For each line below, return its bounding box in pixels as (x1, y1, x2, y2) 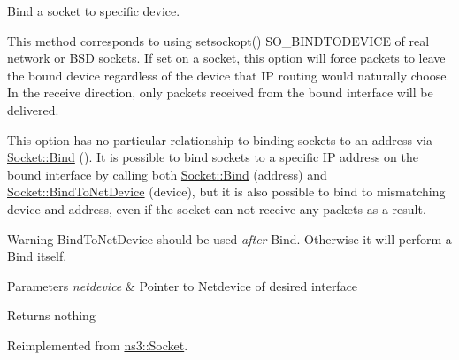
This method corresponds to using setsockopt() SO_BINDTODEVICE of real (7, 31, 430, 50)
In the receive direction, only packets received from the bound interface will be (7, 83, 433, 102)
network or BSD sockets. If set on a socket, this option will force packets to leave (7, 49, 446, 67)
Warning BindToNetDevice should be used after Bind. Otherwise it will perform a (7, 229, 452, 248)
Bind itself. (7, 247, 67, 265)
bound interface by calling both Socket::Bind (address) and (7, 165, 327, 183)
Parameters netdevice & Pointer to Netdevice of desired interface (7, 276, 358, 295)
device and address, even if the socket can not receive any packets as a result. (7, 199, 426, 218)
